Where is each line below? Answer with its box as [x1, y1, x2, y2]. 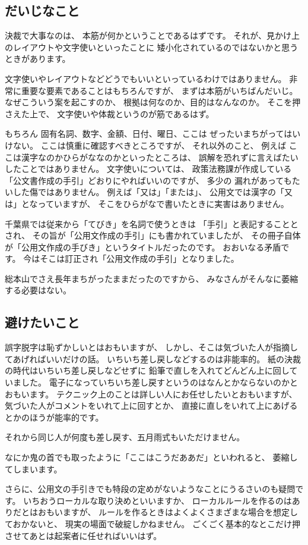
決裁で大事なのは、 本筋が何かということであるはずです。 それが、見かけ [5, 29, 292, 42]
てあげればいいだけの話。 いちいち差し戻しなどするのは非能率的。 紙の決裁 [5, 352, 301, 365]
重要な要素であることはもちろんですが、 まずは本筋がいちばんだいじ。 [21, 84, 298, 96]
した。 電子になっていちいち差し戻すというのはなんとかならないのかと [21, 376, 298, 389]
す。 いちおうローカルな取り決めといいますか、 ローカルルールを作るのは [5, 494, 292, 506]
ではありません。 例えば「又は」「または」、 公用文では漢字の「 [37, 186, 284, 198]
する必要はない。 [5, 284, 71, 296]
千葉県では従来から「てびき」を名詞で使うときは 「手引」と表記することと [5, 217, 299, 230]
